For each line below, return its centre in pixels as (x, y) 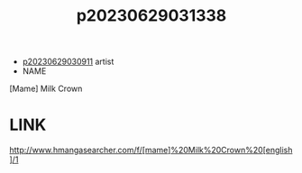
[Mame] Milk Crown (46, 89)
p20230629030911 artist (68, 62)
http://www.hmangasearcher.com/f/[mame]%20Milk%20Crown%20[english (151, 150)
